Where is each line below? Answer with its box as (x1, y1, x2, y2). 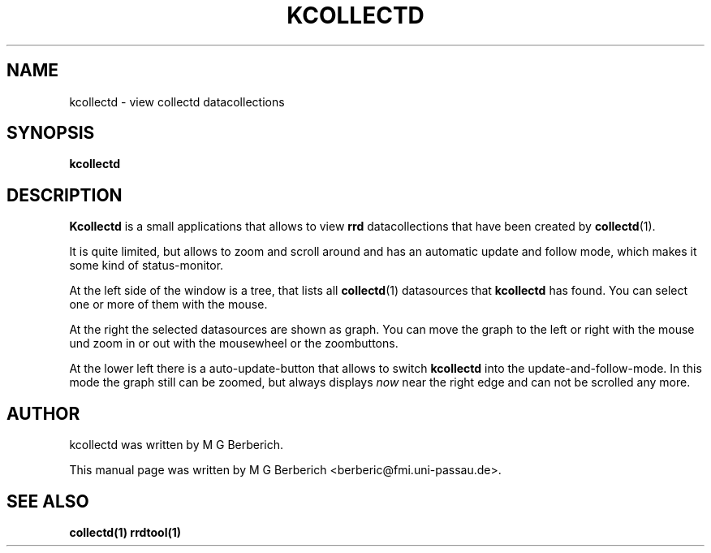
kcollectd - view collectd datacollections (69, 94, 285, 109)
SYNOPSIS (6, 123, 95, 144)
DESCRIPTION (6, 184, 123, 205)
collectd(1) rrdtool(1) (69, 525, 182, 539)
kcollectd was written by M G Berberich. (69, 438, 284, 452)
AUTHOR (6, 403, 80, 424)
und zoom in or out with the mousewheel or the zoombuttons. (69, 336, 399, 351)
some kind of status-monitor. (69, 258, 224, 273)
